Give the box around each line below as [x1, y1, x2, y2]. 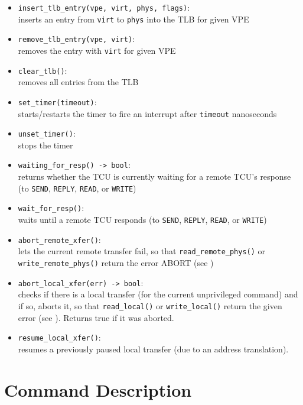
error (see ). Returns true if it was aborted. [18, 311, 174, 323]
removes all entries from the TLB [18, 76, 139, 88]
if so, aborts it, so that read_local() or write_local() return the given [18, 299, 282, 312]
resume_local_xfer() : [18, 331, 101, 344]
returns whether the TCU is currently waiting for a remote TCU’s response [18, 170, 291, 183]
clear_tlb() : [18, 64, 67, 76]
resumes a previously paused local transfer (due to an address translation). [18, 342, 289, 355]
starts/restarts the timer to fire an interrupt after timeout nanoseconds [18, 107, 277, 119]
